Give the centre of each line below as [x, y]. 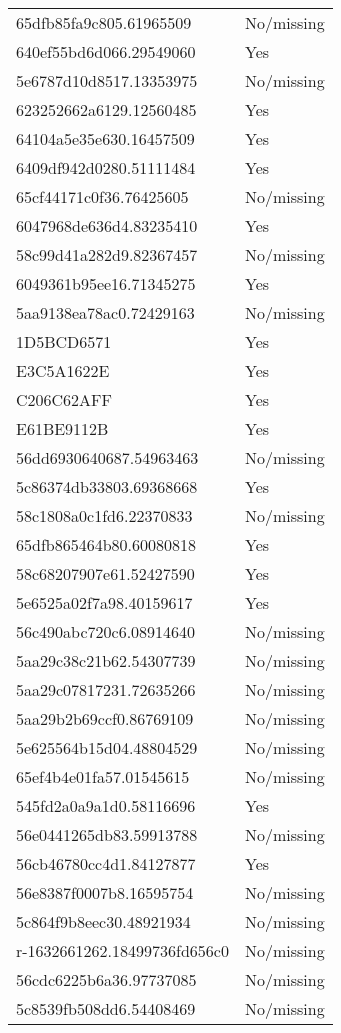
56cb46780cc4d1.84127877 [106, 863]
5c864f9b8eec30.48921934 [103, 921]
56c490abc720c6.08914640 [106, 631]
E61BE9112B [62, 428]
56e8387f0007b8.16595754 [105, 892]
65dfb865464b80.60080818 [106, 544]
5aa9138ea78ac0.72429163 [105, 312]
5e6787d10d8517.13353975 [107, 80]
